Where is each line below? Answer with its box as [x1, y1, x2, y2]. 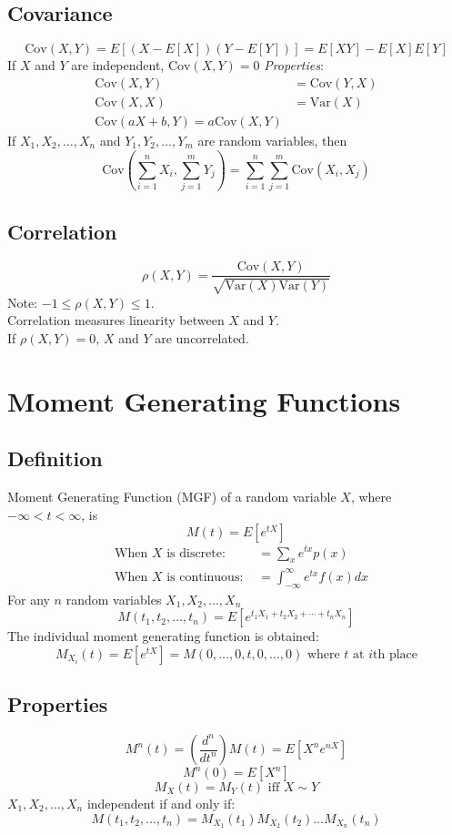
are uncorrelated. [155, 329, 249, 348]
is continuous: [166, 570, 244, 584]
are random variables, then [197, 130, 347, 149]
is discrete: [166, 546, 226, 560]
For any [7, 589, 50, 608]
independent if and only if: [86, 794, 236, 813]
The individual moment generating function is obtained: [7, 626, 319, 646]
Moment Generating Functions [7, 382, 401, 419]
